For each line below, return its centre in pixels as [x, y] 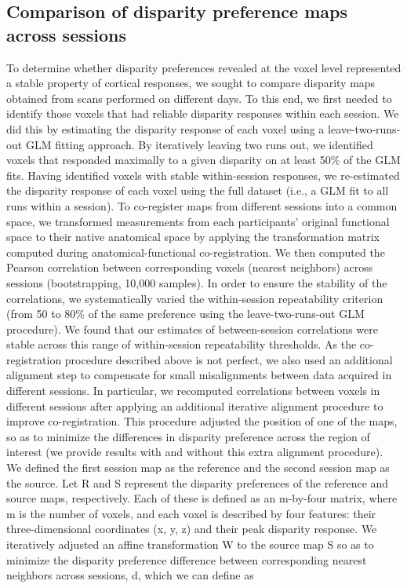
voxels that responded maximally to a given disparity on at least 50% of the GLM [203, 160]
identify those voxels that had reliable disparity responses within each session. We [203, 113]
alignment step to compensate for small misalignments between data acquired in [199, 375]
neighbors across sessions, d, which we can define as [130, 575]
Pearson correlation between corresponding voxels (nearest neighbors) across [190, 267]
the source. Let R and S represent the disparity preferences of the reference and [198, 482]
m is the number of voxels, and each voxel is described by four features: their [191, 513]
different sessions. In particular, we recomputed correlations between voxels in [193, 391]
